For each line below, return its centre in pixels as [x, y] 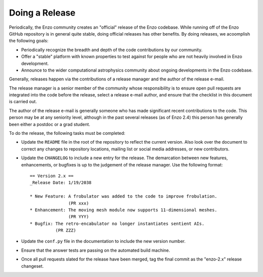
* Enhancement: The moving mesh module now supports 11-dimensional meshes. [124, 210]
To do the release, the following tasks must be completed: [67, 133]
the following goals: [29, 41]
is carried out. [23, 102]
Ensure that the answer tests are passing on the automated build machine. [96, 250]
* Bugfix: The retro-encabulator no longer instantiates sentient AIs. [117, 223]
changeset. [32, 266]
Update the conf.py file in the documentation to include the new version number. [103, 241]
